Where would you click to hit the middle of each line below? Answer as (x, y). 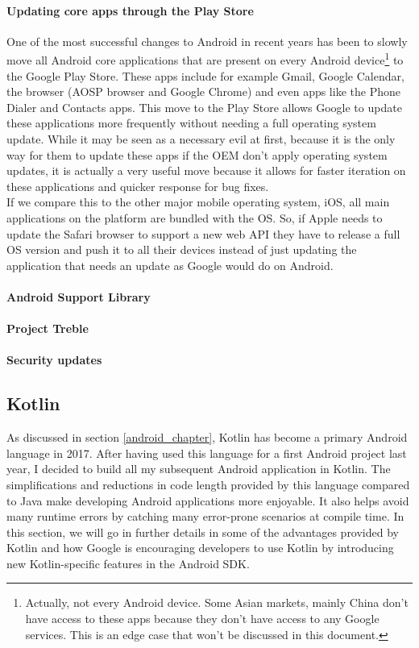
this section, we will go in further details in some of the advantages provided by (203, 532)
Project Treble (48, 328)
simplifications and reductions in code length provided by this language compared (208, 484)
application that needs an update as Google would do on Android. (170, 265)
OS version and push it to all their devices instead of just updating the (182, 249)
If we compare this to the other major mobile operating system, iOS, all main (198, 202)
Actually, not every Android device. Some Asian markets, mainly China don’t (217, 602)
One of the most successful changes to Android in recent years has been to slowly (207, 41)
